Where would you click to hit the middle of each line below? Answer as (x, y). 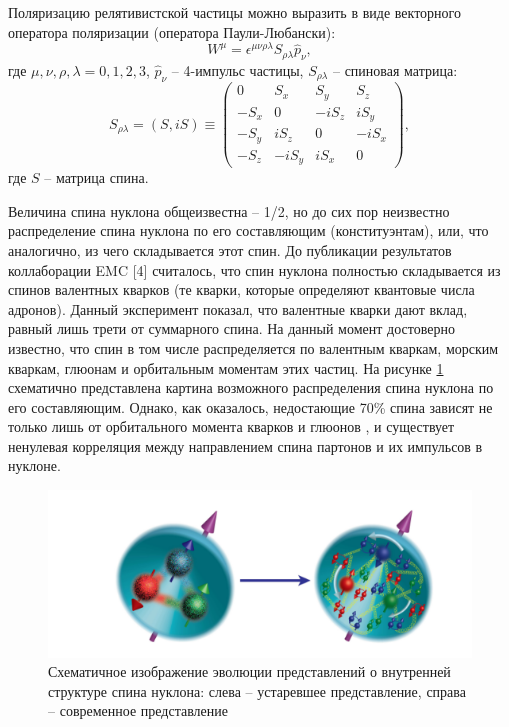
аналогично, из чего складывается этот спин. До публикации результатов (230, 249)
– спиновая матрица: (395, 69)
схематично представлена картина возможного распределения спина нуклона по (251, 387)
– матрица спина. (96, 177)
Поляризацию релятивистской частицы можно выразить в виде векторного (234, 12)
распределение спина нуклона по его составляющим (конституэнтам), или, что (248, 230)
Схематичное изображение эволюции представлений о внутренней (249, 671)
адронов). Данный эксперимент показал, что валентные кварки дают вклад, (238, 308)
